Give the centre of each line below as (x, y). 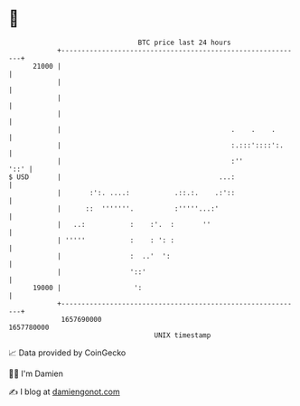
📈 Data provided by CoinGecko (67, 353)
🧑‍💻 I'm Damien (36, 373)
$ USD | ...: (122, 177)
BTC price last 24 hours (184, 42)
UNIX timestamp (183, 335)
